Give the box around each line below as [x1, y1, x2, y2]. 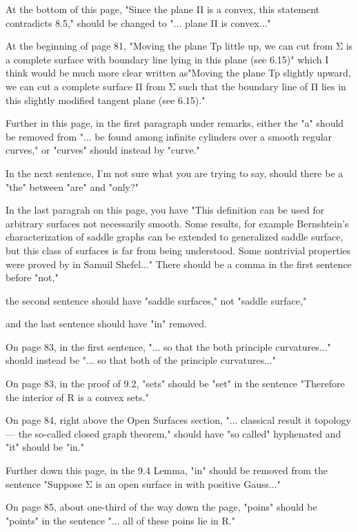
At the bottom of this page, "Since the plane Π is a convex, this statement [6, 2, 320, 16]
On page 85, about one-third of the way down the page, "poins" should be [6, 500, 317, 514]
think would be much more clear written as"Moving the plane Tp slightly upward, [6, 65, 351, 80]
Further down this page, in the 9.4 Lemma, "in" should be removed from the [6, 463, 328, 478]
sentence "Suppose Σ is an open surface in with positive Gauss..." [6, 476, 281, 491]
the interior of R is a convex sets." [6, 389, 149, 404]
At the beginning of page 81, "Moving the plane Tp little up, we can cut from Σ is [6, 39, 353, 53]
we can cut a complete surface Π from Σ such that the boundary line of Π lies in [6, 79, 346, 93]
